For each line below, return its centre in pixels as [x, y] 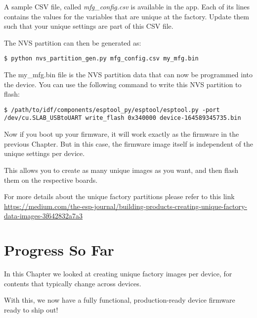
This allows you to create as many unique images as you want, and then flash [121, 170]
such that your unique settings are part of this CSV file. [89, 26]
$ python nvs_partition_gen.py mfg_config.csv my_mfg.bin [101, 59]
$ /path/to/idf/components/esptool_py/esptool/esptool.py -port [112, 110]
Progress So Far [59, 250]
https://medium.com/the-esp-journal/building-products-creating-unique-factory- [126, 206]
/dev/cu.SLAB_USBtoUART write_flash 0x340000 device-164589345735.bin [123, 118]
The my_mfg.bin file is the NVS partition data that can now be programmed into [128, 75]
